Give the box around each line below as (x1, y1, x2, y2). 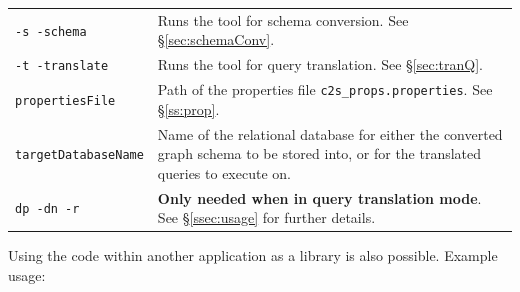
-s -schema (15, 24, 87, 39)
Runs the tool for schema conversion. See (157, 9, 409, 30)
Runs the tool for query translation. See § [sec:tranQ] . (157, 54, 483, 75)
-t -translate (15, 59, 109, 74)
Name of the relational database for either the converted (157, 123, 503, 144)
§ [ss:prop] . (157, 98, 220, 119)
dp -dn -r (15, 202, 80, 217)
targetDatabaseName (15, 148, 144, 163)
